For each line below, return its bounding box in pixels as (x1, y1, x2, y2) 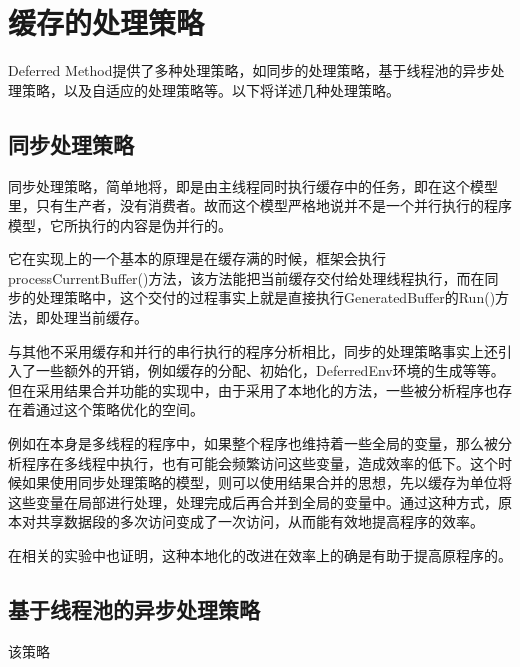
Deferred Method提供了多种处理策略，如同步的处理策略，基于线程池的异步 (8, 60, 491, 81)
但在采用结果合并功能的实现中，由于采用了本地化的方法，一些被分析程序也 (8, 379, 498, 400)
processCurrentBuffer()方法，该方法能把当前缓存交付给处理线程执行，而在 (8, 267, 485, 288)
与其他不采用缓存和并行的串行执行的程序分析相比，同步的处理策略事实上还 (8, 340, 498, 361)
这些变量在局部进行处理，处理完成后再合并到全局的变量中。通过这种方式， (8, 491, 498, 512)
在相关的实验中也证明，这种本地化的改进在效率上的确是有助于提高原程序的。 (8, 545, 512, 566)
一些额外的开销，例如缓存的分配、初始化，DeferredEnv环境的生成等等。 (35, 360, 505, 381)
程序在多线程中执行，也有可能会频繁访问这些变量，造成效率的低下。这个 (21, 452, 498, 473)
